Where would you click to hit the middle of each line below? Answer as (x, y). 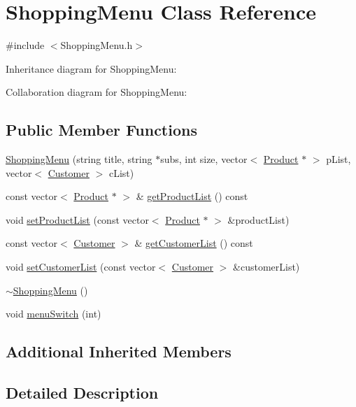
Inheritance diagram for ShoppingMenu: (91, 68)
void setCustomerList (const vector (81, 267)
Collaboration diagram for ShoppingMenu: (97, 92)
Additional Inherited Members (119, 351)
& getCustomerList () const (194, 243)
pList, (339, 159)
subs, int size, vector (204, 159)
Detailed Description (82, 393)
